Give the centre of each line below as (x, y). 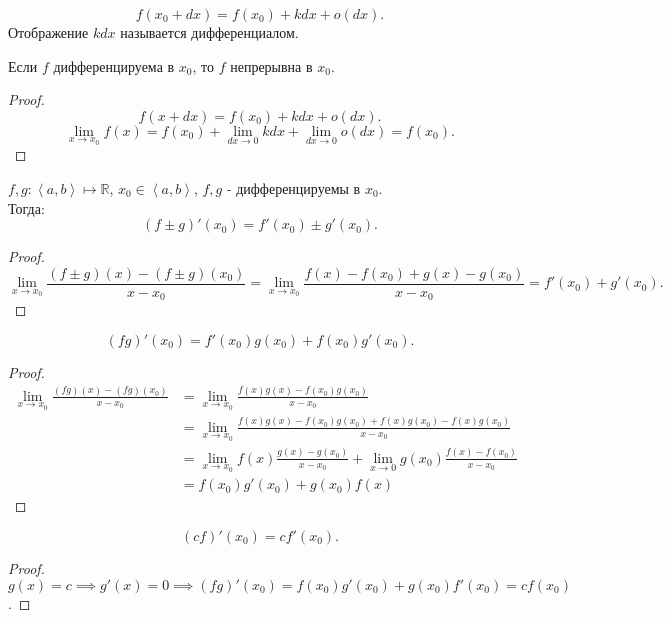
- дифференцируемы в (293, 188)
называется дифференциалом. (209, 32)
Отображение (48, 32)
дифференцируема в (114, 65)
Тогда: (26, 207)
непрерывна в (271, 65)
